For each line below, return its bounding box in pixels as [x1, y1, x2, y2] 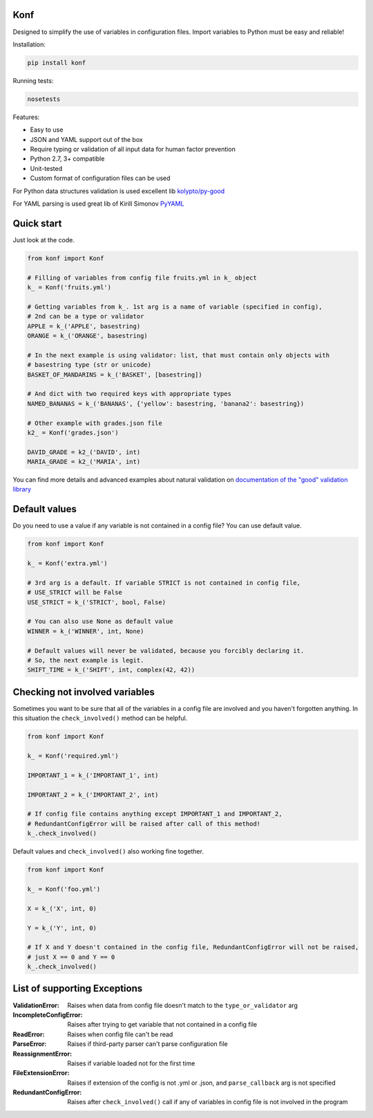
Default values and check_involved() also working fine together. [12, 847, 204, 856]
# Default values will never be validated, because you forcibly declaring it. [27, 647, 305, 654]
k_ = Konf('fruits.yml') [27, 284, 112, 291]
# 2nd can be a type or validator [27, 312, 144, 321]
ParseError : [12, 1040, 47, 1048]
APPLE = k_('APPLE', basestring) [27, 322, 141, 330]
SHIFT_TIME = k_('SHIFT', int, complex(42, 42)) [27, 666, 195, 674]
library [12, 485, 31, 494]
